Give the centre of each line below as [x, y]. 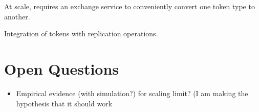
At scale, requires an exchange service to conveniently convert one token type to [129, 6]
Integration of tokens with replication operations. [81, 33]
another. [17, 16]
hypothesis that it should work [64, 103]
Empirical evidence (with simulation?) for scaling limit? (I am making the [132, 93]
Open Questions [62, 68]
